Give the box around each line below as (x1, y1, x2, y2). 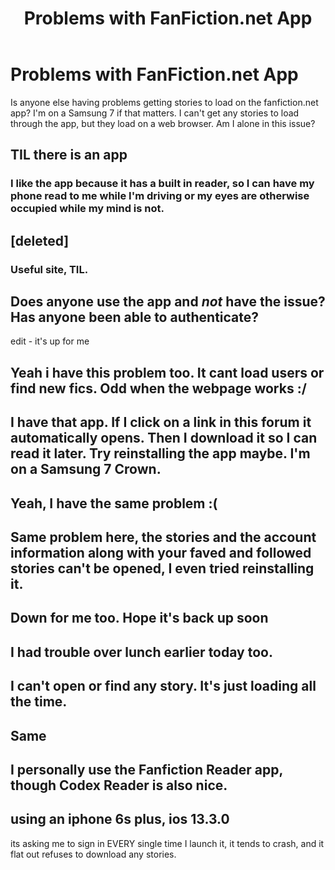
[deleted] (10, 232, 70, 249)
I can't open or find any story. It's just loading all (10, 678, 317, 695)
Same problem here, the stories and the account (10, 528, 317, 546)
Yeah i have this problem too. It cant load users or (10, 364, 325, 381)
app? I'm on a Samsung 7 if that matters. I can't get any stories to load (10, 107, 300, 119)
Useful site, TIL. (10, 262, 89, 276)
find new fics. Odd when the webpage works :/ (10, 380, 307, 397)
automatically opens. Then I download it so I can (10, 430, 318, 447)
